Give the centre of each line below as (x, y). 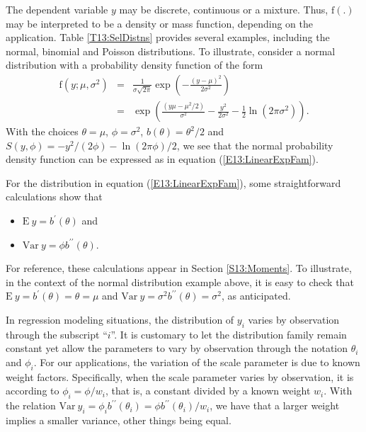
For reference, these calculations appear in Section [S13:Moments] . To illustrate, (179, 268)
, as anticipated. (256, 296)
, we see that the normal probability (255, 145)
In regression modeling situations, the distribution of (120, 319)
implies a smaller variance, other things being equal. (119, 420)
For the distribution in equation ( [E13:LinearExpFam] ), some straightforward (173, 182)
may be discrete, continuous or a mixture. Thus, (224, 9)
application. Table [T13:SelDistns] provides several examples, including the (168, 37)
